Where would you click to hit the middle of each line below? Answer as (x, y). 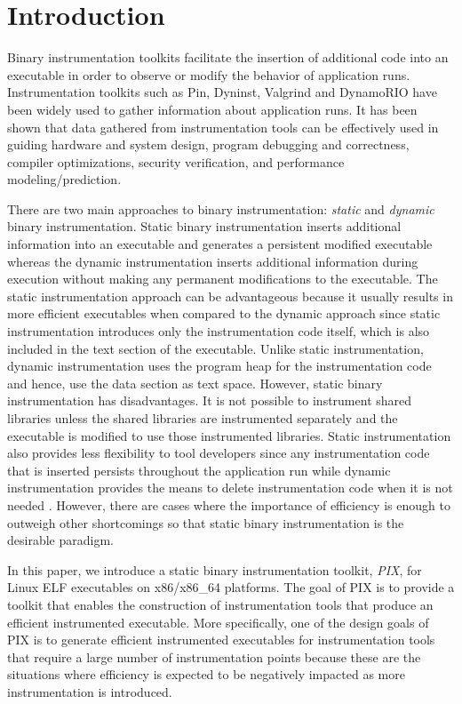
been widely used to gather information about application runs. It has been (212, 109)
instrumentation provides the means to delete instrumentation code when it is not (230, 488)
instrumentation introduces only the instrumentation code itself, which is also (219, 331)
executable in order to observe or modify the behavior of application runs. (209, 74)
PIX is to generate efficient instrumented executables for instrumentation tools (221, 640)
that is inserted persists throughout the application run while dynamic (199, 470)
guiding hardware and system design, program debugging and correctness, (208, 144)
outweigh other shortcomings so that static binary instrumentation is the (206, 522)
